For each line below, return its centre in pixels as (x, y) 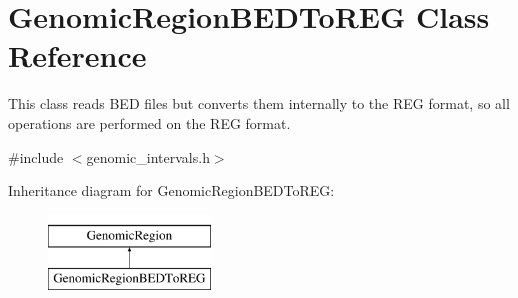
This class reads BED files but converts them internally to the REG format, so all (259, 103)
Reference (77, 55)
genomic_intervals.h (148, 156)
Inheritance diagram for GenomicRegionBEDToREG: (171, 190)
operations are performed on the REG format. (149, 122)
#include (36, 156)
